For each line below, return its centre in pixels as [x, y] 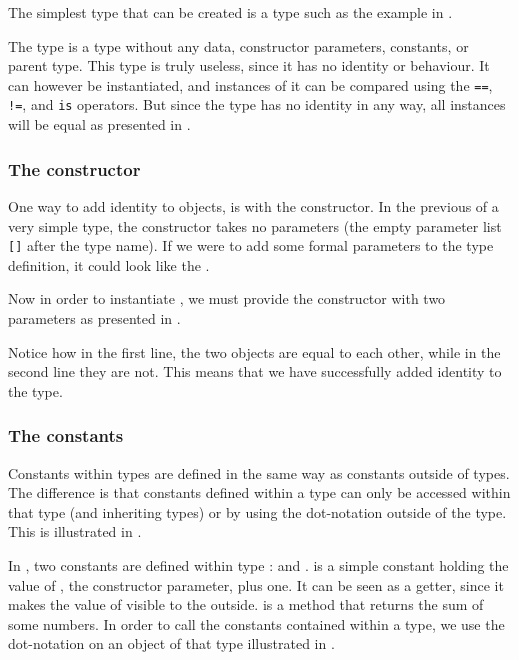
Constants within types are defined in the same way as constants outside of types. [259, 472]
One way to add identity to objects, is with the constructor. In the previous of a [253, 205]
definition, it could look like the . [109, 264]
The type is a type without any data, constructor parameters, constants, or [238, 45]
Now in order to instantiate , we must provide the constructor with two [227, 298]
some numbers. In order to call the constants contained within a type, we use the [256, 623]
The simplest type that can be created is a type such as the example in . [230, 12]
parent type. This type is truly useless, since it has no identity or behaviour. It [249, 65]
